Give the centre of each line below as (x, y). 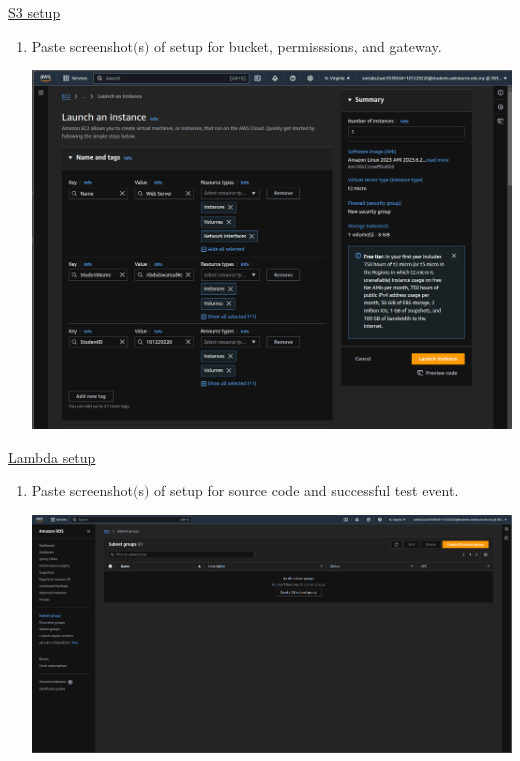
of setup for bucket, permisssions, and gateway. (298, 45)
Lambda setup (52, 456)
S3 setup (34, 12)
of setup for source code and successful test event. (306, 490)
